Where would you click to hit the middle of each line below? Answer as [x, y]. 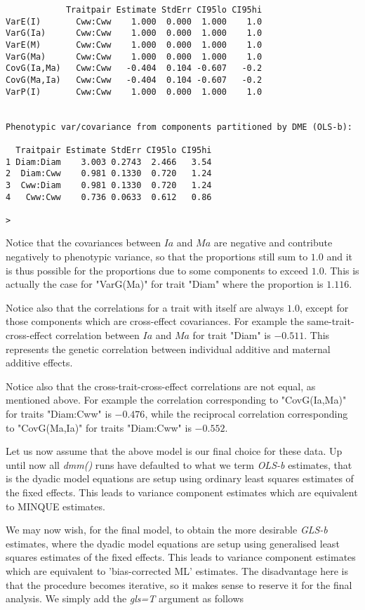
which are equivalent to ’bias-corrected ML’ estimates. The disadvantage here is [177, 570]
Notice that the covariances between [83, 243]
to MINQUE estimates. [55, 506]
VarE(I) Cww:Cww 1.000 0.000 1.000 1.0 [134, 21]
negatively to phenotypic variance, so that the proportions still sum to [157, 257]
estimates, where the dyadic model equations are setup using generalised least [173, 543]
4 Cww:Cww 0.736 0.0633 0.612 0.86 [109, 197]
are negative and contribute [273, 243]
